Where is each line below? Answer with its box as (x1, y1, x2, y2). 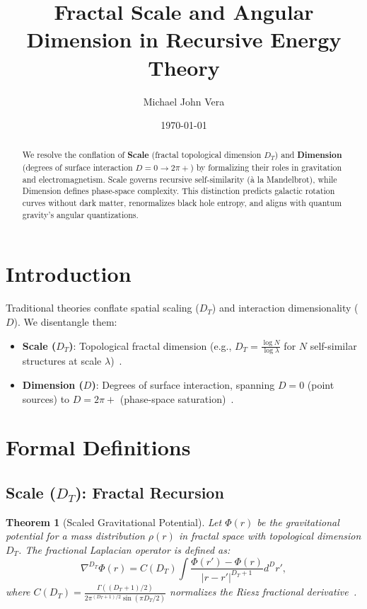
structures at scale (22, 353, 102, 368)
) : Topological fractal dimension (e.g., (69, 338, 232, 353)
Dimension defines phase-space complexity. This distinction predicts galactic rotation (22, 185, 335, 197)
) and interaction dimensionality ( (211, 300, 359, 315)
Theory (148, 52, 220, 81)
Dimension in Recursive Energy (26, 25, 342, 54)
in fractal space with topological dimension (178, 528, 361, 543)
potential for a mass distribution (6, 528, 145, 543)
